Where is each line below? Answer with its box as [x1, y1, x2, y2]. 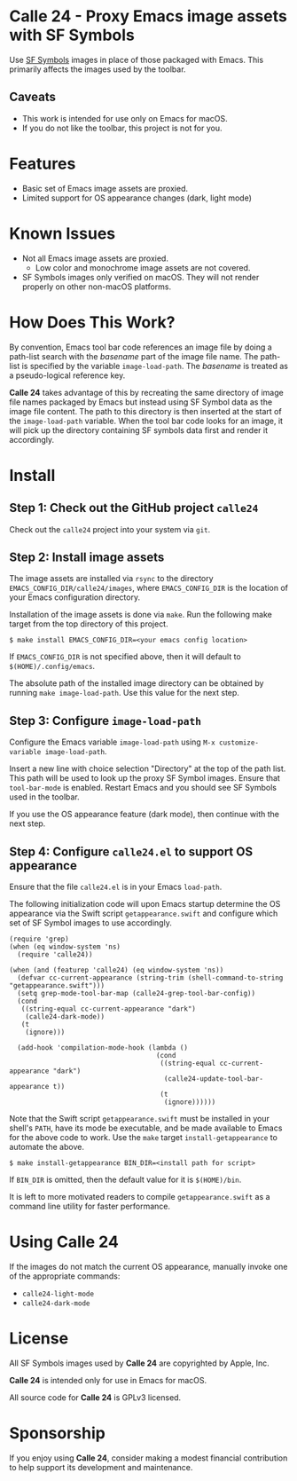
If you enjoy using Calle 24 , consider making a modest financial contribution [9, 1453, 288, 1463]
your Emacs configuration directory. [9, 592, 140, 603]
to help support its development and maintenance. [9, 1461, 193, 1472]
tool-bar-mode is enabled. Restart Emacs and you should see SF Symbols [9, 783, 277, 793]
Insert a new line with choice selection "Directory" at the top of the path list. [9, 763, 286, 774]
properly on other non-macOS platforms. [21, 281, 172, 292]
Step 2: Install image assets [9, 549, 165, 564]
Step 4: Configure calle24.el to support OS [9, 844, 254, 859]
